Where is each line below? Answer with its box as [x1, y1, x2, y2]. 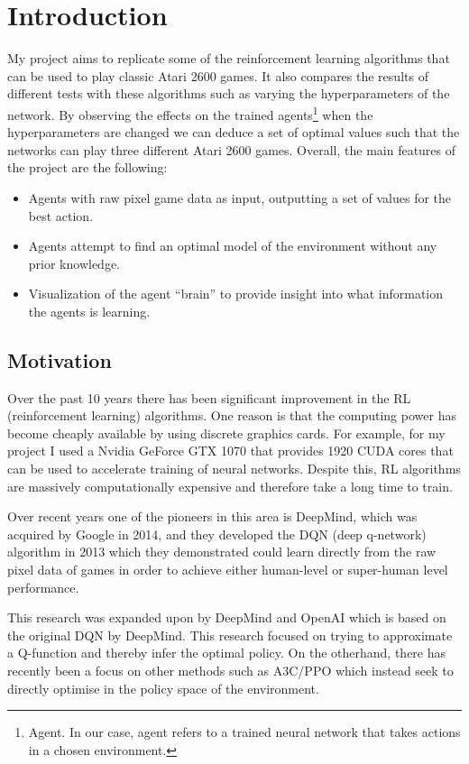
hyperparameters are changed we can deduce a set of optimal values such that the [7, 123, 460, 142]
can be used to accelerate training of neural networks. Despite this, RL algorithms [7, 459, 461, 478]
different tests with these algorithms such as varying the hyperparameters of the [7, 84, 450, 103]
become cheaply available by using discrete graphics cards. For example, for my [7, 423, 446, 442]
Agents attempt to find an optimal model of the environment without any [28, 236, 437, 255]
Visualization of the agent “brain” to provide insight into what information [28, 284, 444, 303]
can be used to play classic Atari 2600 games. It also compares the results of [7, 66, 428, 85]
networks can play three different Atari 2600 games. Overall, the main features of [7, 140, 456, 159]
